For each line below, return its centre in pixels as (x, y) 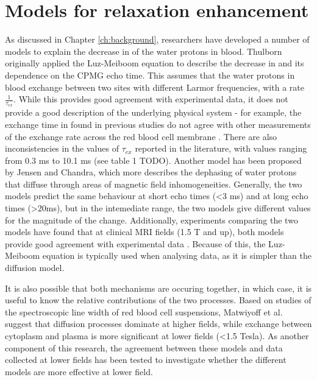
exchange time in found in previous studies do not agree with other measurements (158, 124)
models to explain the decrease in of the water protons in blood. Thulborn (144, 51)
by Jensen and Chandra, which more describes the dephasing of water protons (151, 172)
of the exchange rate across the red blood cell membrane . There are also (141, 136)
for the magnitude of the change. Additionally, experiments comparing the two (151, 220)
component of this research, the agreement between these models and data (144, 347)
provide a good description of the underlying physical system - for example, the (153, 112)
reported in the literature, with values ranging (221, 148)
